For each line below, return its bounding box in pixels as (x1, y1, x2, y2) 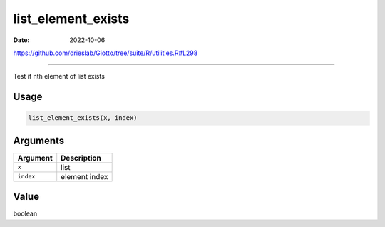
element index (61, 171, 108, 181)
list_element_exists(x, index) (28, 114, 138, 122)
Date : (13, 36, 30, 44)
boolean (13, 209, 38, 218)
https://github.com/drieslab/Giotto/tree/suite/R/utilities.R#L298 (13, 49, 198, 57)
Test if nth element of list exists (13, 72, 105, 81)
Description (61, 153, 101, 163)
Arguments (13, 134, 65, 146)
